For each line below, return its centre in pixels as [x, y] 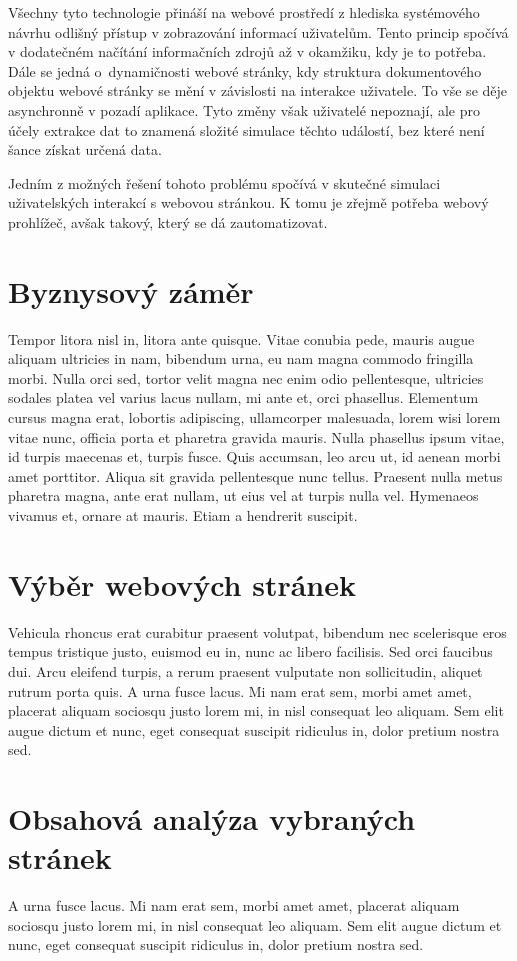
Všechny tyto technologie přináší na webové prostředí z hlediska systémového [244, 12]
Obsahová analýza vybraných [212, 818]
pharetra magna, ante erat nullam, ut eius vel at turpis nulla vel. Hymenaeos [243, 495]
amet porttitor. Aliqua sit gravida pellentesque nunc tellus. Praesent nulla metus [255, 475]
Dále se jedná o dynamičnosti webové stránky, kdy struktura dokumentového [245, 70]
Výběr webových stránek [182, 583]
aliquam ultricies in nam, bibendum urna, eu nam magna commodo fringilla [241, 358]
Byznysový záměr [131, 290]
